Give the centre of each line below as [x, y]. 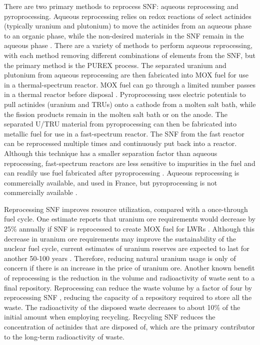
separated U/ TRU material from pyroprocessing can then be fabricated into [120, 124]
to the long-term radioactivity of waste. [64, 336]
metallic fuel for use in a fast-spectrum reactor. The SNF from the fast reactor [124, 133]
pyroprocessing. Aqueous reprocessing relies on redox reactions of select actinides [128, 16]
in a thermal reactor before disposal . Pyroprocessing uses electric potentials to [125, 94]
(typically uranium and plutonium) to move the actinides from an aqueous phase [128, 26]
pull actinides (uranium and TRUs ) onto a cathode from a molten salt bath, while [130, 104]
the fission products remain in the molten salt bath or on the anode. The [116, 114]
